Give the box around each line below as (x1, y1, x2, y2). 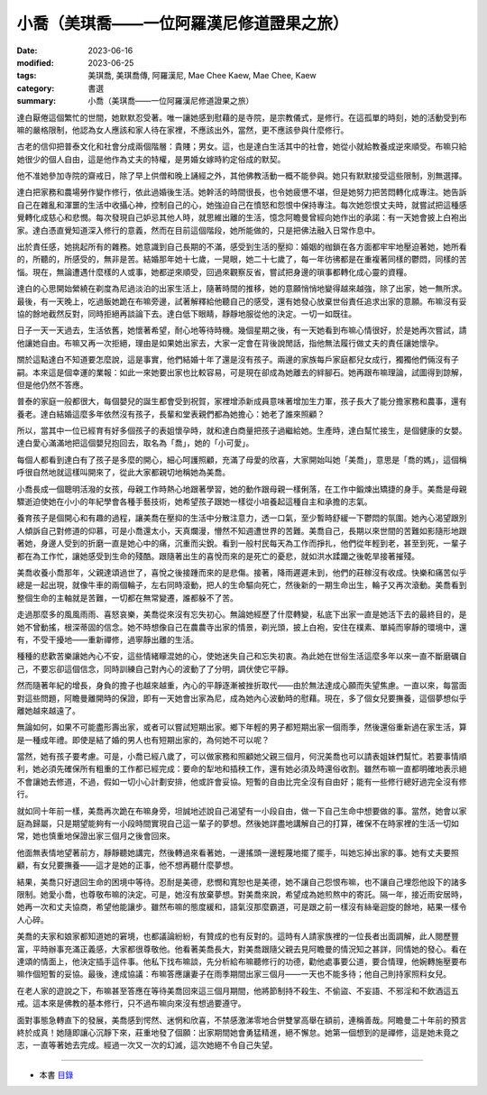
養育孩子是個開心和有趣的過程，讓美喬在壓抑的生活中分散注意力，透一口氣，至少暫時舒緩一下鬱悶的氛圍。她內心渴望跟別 (16, 512, 467, 523)
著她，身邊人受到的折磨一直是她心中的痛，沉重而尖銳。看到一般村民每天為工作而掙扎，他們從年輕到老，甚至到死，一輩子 (16, 538, 467, 549)
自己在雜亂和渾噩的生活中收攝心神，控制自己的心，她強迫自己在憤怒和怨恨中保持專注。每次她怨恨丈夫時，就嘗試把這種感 (16, 199, 467, 210)
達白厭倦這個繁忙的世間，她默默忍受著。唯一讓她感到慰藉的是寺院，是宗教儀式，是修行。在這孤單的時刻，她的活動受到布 (16, 112, 467, 123)
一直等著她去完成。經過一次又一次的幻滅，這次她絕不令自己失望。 (32, 1040, 278, 1051)
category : (16, 82, 55, 94)
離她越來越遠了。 (16, 704, 80, 716)
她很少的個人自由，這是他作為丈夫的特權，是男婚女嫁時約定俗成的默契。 (16, 153, 286, 164)
